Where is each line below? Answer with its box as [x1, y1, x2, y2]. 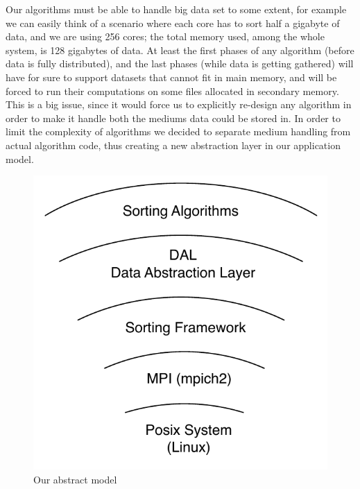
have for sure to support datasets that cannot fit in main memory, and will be [6, 69, 337, 84]
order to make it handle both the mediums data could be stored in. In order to [6, 110, 341, 125]
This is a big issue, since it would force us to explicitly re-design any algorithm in [6, 97, 352, 112]
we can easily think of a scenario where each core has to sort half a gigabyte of [6, 15, 340, 30]
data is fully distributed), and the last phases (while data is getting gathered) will [6, 56, 354, 71]
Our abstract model [33, 472, 117, 486]
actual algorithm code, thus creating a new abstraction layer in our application [6, 137, 341, 152]
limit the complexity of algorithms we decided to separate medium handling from [6, 124, 351, 139]
